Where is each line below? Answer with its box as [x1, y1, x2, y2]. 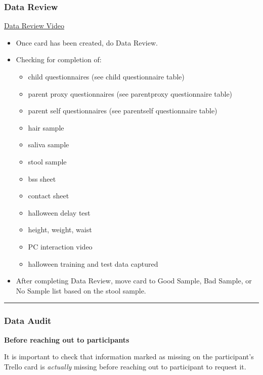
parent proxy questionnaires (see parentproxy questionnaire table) [28, 88, 233, 99]
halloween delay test [28, 207, 91, 218]
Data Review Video [4, 20, 64, 31]
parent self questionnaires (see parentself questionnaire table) [28, 105, 217, 116]
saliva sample [28, 139, 69, 150]
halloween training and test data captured [28, 258, 158, 269]
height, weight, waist [28, 224, 92, 235]
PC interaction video [28, 241, 93, 252]
